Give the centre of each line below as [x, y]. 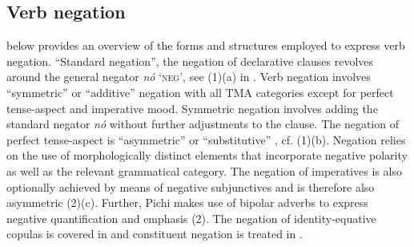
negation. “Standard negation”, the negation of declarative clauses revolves [190, 61]
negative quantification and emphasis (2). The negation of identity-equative [191, 218]
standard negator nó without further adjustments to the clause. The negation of [203, 124]
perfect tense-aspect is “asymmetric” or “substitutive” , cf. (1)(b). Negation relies [206, 139]
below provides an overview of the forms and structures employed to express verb [206, 45]
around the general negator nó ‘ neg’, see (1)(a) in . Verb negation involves [189, 77]
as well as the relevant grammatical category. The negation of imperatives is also [204, 170]
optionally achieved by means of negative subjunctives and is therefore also [191, 186]
